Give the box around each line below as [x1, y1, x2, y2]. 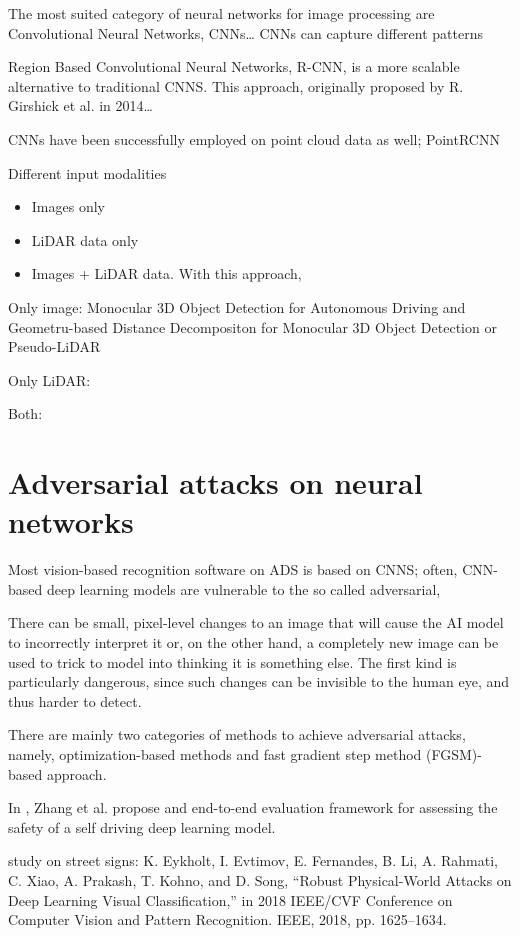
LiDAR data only [31, 229, 139, 250]
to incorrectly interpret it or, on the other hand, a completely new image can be [8, 632, 499, 652]
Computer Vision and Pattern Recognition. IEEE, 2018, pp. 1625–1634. [8, 909, 447, 930]
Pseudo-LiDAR [8, 336, 101, 357]
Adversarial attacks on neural [8, 462, 423, 503]
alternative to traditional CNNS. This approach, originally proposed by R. [8, 75, 464, 96]
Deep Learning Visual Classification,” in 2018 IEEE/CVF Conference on [8, 889, 453, 910]
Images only [31, 196, 105, 217]
